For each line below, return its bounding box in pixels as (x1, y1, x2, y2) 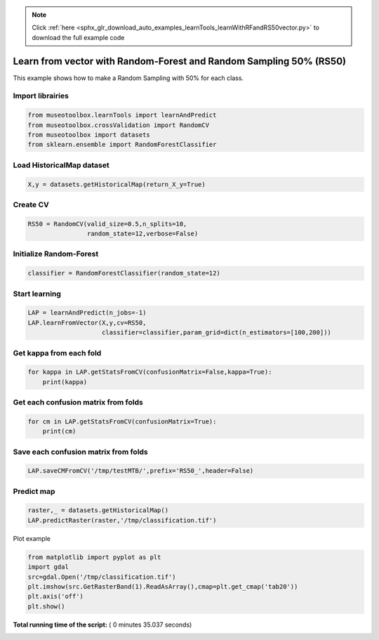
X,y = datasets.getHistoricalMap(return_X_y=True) (27, 180, 206, 188)
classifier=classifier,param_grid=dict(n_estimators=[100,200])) (102, 329, 331, 337)
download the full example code (32, 33, 125, 41)
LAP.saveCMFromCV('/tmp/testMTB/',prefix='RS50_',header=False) (27, 467, 254, 475)
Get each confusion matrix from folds (13, 398, 143, 407)
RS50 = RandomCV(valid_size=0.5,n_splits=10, (27, 220, 187, 228)
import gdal (27, 563, 69, 571)
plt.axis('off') (27, 592, 84, 601)
